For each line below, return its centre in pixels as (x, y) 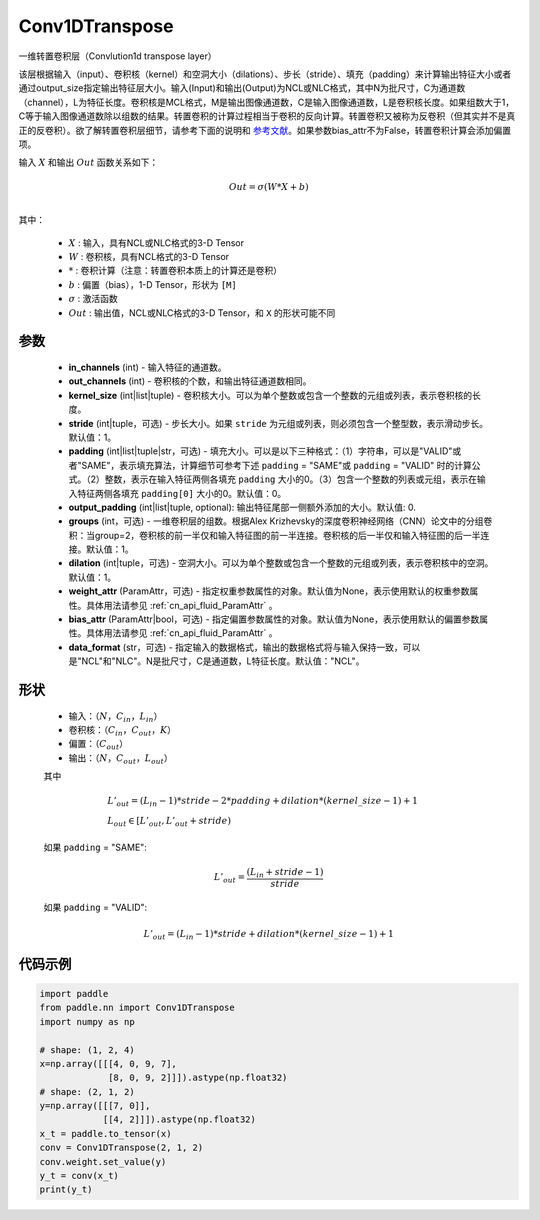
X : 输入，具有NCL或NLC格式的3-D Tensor (156, 242)
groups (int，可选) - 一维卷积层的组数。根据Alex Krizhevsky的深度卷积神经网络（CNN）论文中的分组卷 (280, 521)
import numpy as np (87, 1021)
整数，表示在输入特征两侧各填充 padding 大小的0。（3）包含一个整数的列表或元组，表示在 (290, 479)
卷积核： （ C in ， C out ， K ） (122, 731)
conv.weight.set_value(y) (103, 1161)
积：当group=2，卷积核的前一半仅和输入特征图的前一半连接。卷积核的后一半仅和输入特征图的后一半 (274, 535)
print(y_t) (66, 1189)
